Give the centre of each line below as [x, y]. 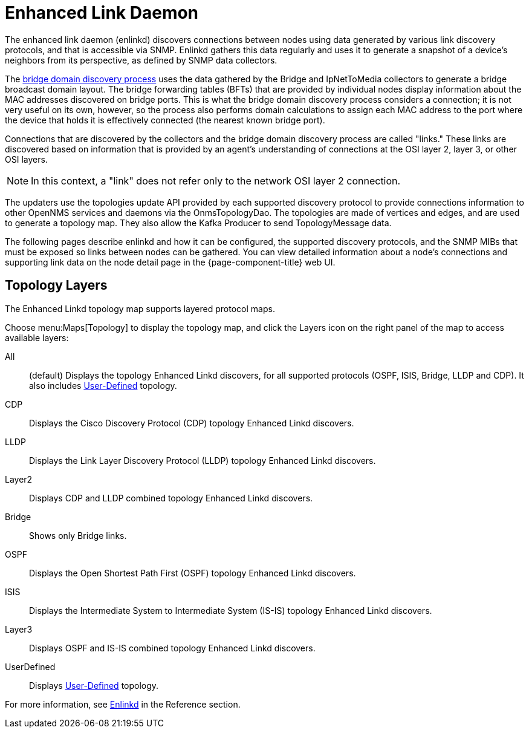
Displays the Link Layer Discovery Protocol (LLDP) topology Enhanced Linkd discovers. [203, 460]
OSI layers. [26, 159]
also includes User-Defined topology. [103, 385]
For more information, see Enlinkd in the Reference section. [123, 704]
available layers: [37, 337]
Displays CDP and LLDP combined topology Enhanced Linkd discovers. [171, 498]
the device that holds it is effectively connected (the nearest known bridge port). [165, 120]
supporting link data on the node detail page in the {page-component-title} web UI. [170, 262]
